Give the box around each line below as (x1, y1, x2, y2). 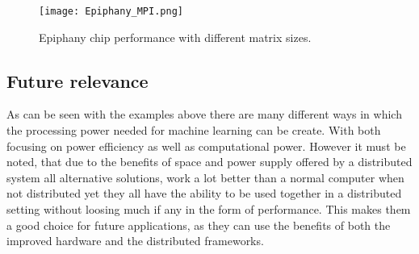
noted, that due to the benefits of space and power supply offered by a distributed (6, 153, 413, 170)
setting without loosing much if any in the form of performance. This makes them (6, 201, 411, 218)
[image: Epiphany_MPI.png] (39, 6, 183, 17)
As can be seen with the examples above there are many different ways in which (6, 106, 402, 123)
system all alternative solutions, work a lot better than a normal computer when (6, 169, 404, 185)
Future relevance (6, 68, 149, 93)
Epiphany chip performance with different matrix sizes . (39, 28, 312, 45)
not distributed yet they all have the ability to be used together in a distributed (6, 185, 402, 202)
